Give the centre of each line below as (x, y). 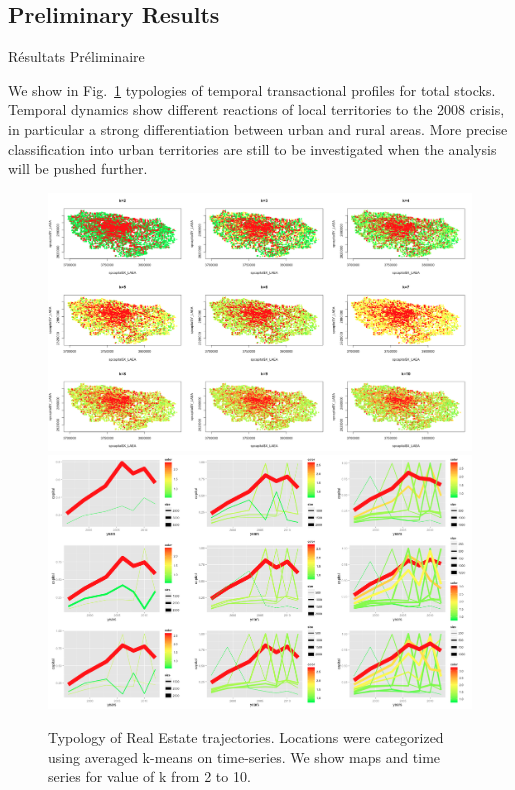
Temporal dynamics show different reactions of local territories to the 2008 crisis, (256, 109)
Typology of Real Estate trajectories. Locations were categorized (246, 736)
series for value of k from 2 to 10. (149, 776)
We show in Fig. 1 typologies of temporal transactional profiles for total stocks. (252, 89)
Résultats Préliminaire (76, 56)
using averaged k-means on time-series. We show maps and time (244, 756)
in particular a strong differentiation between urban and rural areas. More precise (258, 128)
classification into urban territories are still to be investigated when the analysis (252, 148)
